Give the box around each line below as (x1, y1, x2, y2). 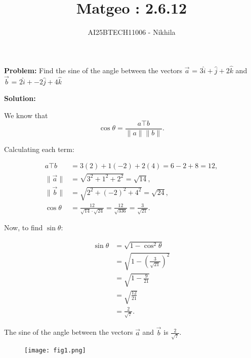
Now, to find (4, 222, 43, 233)
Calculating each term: (4, 143, 74, 154)
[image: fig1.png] (24, 347, 86, 354)
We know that (4, 110, 48, 120)
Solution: (4, 93, 36, 104)
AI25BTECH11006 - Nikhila (88, 27, 176, 37)
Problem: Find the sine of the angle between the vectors (4, 65, 183, 75)
